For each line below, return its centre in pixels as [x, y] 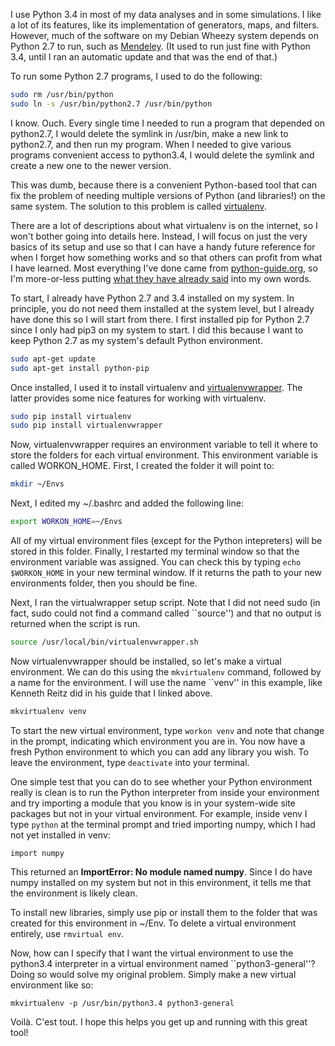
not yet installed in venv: [60, 835]
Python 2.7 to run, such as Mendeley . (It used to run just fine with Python [160, 46]
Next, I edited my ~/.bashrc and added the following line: [127, 503]
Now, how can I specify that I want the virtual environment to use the [152, 953]
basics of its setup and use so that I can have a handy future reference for [163, 246]
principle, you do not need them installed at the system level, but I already [162, 308]
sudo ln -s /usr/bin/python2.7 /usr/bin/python [111, 104]
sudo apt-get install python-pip [80, 368]
